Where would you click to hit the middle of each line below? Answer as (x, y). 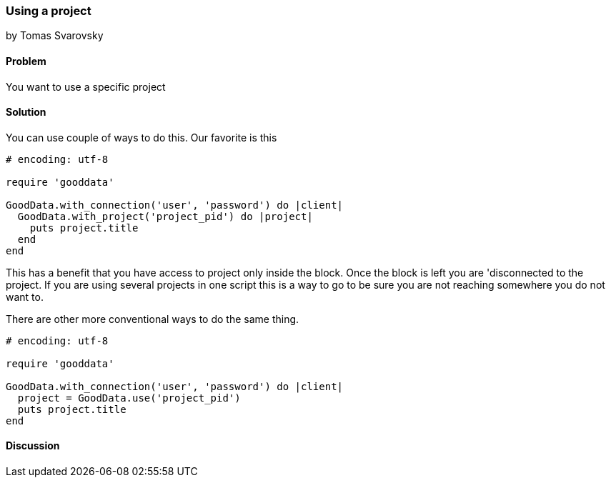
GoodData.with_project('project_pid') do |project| (165, 216)
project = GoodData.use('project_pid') (129, 398)
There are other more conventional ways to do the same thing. (153, 319)
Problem (26, 61)
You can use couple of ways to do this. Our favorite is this (141, 137)
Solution (26, 112)
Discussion (33, 446)
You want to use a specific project (86, 86)
